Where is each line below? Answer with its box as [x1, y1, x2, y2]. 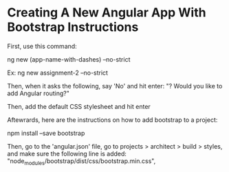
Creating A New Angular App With [7, 5, 206, 21]
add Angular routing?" [7, 89, 70, 97]
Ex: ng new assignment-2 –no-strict [7, 69, 109, 77]
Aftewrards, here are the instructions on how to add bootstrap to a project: [7, 115, 218, 124]
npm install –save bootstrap [7, 129, 85, 137]
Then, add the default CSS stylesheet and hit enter [7, 102, 151, 110]
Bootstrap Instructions [7, 19, 139, 35]
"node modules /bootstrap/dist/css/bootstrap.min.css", [7, 156, 156, 167]
